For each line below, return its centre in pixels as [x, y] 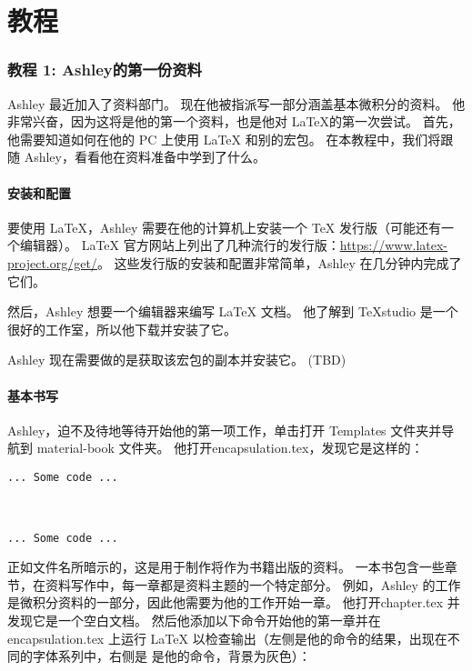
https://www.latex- [394, 245]
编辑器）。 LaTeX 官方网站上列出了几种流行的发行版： [180, 245]
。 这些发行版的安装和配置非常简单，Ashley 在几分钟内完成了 [279, 262]
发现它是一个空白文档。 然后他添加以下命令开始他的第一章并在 [194, 620]
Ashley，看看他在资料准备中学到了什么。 [145, 157]
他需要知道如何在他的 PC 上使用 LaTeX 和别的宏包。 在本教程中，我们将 [224, 139]
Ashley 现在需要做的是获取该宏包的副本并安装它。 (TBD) [177, 360]
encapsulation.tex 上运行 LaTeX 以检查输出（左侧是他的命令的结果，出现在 [227, 638]
